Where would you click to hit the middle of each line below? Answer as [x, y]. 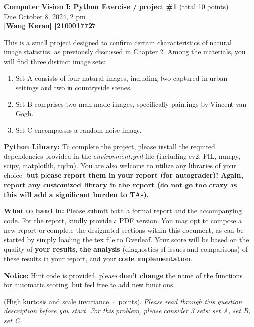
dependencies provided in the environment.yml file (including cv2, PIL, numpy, [122, 156]
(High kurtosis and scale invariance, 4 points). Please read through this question [123, 301]
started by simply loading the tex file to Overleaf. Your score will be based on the [127, 239]
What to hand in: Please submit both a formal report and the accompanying [123, 211]
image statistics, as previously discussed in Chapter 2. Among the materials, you [125, 52]
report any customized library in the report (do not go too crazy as [121, 184]
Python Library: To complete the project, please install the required [110, 146]
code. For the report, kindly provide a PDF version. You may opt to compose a [123, 220]
